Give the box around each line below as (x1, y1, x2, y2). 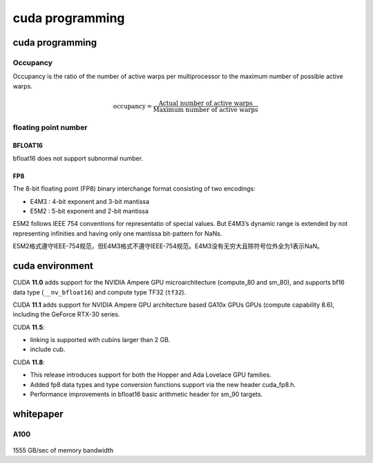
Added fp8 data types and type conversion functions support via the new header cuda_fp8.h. (30, 380, 296, 388)
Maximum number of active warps (153, 106, 258, 113)
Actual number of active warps (158, 99, 254, 107)
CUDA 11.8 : (12, 358, 45, 366)
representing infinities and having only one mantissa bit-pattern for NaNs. (12, 229, 222, 238)
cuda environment (12, 260, 93, 272)
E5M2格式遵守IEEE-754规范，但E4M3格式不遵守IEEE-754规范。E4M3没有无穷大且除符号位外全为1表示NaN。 (12, 242, 324, 250)
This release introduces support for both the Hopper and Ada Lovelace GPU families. (30, 370, 272, 379)
